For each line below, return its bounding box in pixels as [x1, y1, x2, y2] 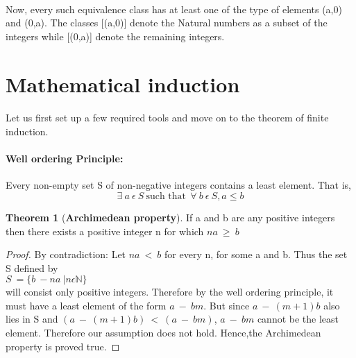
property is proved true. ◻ [6, 339, 120, 353]
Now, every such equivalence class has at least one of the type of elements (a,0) [6, 1, 342, 16]
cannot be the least [257, 312, 339, 326]
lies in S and [6, 312, 58, 326]
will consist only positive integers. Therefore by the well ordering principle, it [6, 284, 334, 299]
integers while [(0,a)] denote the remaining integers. [6, 28, 225, 43]
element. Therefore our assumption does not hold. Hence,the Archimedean [6, 325, 321, 340]
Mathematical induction [6, 69, 240, 98]
